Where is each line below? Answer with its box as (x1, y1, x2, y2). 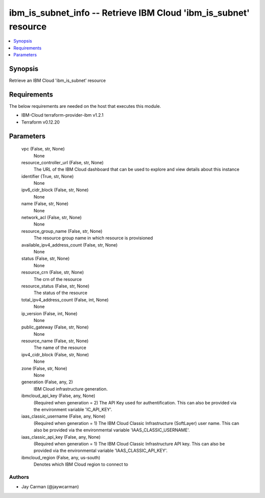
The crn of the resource (33, 276, 82, 282)
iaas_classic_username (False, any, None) (21, 413, 106, 419)
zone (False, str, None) (21, 365, 67, 371)
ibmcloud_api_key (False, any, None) (21, 393, 96, 399)
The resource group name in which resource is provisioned (33, 235, 153, 241)
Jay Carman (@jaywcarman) (21, 484, 79, 490)
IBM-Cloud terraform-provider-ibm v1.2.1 (21, 112, 104, 118)
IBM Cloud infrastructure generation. (33, 386, 108, 392)
